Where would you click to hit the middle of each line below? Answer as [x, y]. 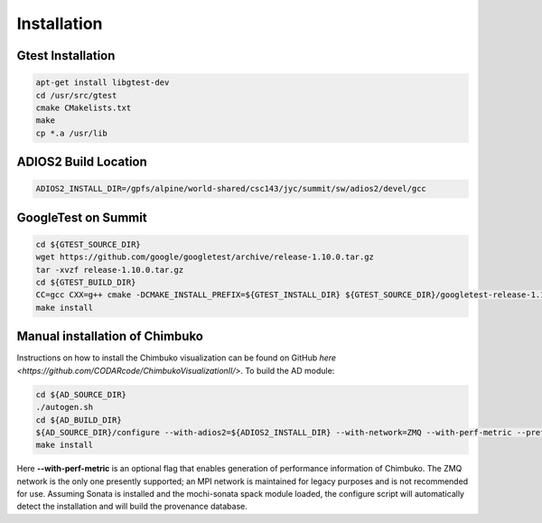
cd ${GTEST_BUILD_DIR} [86, 283]
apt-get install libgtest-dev [103, 83]
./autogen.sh [65, 407]
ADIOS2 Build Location [82, 162]
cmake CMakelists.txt [84, 107]
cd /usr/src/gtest [76, 95]
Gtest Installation [66, 56]
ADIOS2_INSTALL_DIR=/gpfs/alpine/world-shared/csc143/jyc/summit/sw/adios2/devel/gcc [231, 189]
